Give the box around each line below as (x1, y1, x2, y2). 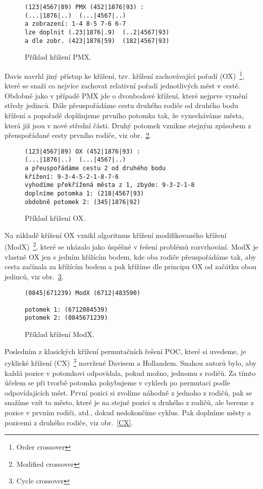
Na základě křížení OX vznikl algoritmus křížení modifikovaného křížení (5, 229, 227, 240)
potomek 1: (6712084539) (25, 306, 108, 313)
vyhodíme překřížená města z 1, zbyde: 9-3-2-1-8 (25, 181, 195, 189)
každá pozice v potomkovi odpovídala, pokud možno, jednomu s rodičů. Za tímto (5, 367, 256, 378)
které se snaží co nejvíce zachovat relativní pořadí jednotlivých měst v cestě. (5, 80, 240, 91)
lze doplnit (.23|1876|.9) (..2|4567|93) (25, 28, 170, 36)
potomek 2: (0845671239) (25, 314, 108, 322)
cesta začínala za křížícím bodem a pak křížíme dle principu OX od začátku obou (5, 261, 256, 272)
